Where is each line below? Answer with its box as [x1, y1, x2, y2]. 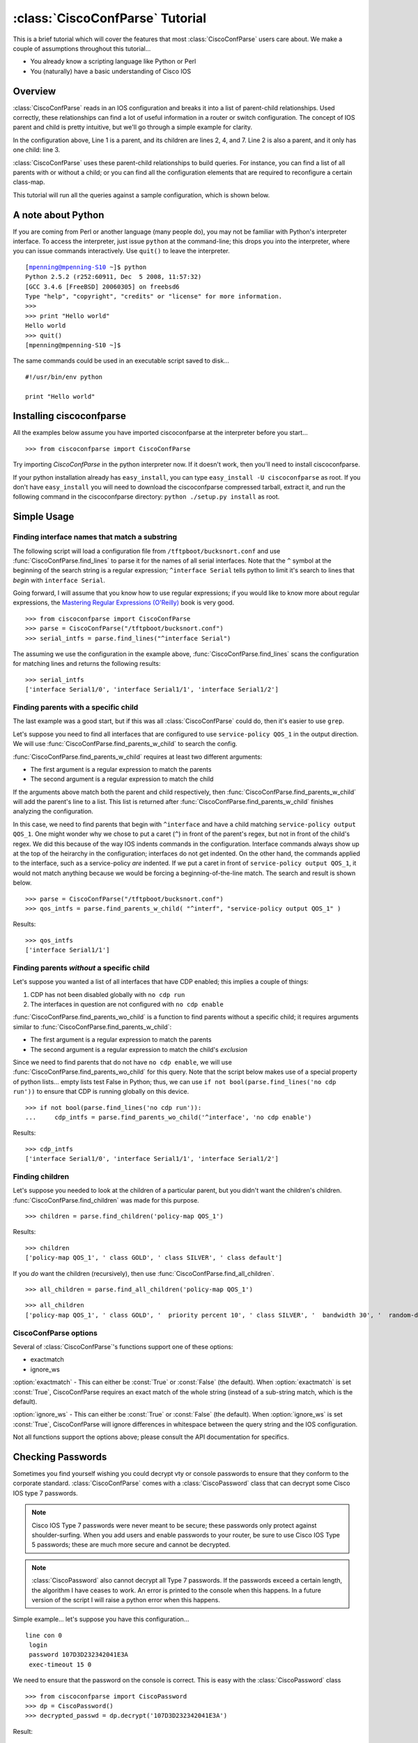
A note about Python [13, 209, 104, 221]
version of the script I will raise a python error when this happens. [31, 1595, 221, 1604]
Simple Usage [13, 511, 75, 523]
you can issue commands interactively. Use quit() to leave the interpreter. [13, 247, 230, 255]
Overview [13, 85, 56, 97]
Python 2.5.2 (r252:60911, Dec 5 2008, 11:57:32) [25, 273, 202, 281]
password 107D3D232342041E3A [29, 1651, 129, 1659]
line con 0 [25, 1631, 63, 1639]
